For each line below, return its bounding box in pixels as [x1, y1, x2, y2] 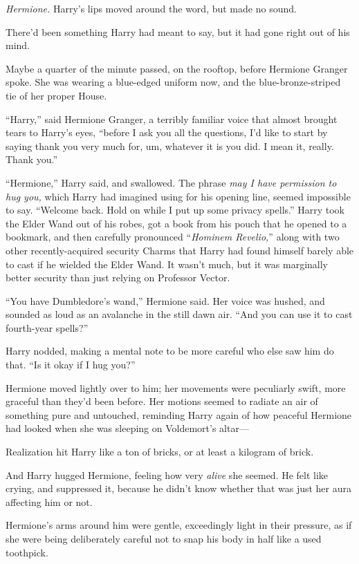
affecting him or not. [6, 494, 93, 509]
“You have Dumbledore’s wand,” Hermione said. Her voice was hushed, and [6, 293, 325, 308]
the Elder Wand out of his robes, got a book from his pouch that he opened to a [6, 216, 347, 230]
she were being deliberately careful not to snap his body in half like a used [6, 532, 322, 545]
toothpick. [6, 545, 48, 559]
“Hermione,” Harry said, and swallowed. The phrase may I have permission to [6, 175, 337, 189]
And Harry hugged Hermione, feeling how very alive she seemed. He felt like [6, 467, 329, 482]
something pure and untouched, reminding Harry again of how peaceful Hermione [6, 407, 352, 422]
